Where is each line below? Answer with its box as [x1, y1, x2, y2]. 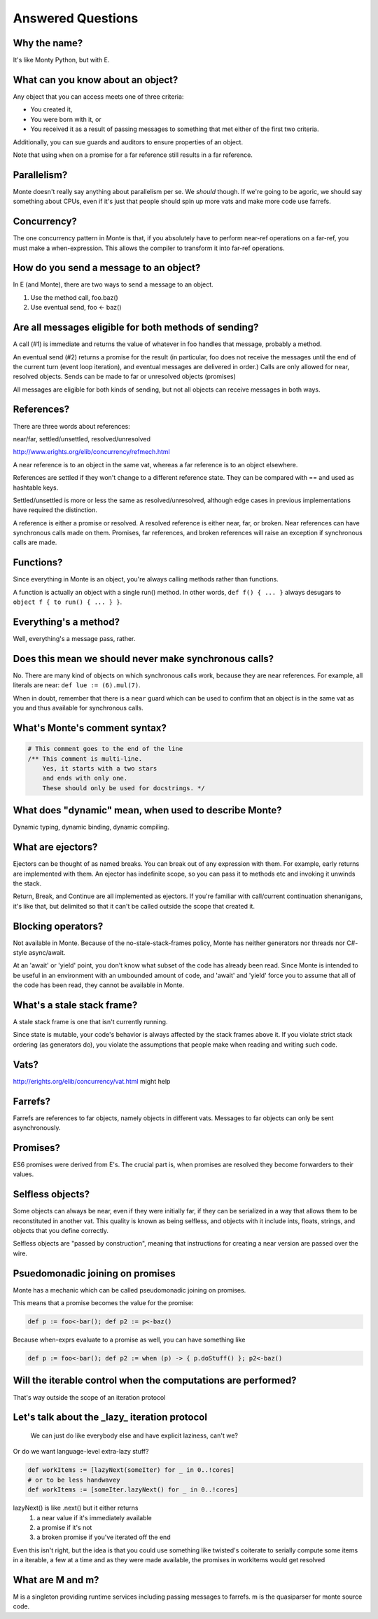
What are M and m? [13, 1573, 99, 1586]
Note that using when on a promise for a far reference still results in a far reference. [13, 151, 253, 159]
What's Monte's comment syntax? [13, 722, 167, 733]
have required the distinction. [13, 506, 98, 514]
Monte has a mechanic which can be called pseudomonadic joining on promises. [13, 1286, 246, 1294]
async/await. [28, 948, 66, 956]
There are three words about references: [13, 422, 131, 430]
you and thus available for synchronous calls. [13, 704, 143, 712]
